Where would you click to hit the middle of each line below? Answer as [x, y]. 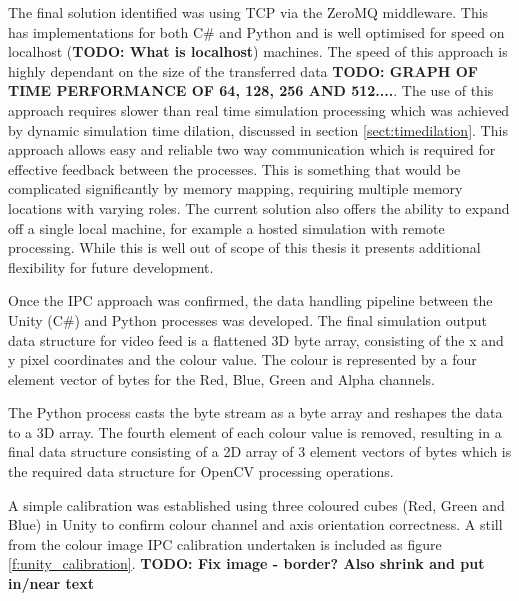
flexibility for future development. [111, 266]
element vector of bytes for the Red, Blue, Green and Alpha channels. [221, 378]
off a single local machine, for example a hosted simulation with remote [226, 227]
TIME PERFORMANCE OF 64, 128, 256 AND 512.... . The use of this [251, 90]
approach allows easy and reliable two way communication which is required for [252, 149]
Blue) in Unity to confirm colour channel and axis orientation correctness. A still [255, 524]
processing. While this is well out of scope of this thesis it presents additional [244, 247]
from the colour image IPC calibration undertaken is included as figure [225, 543]
